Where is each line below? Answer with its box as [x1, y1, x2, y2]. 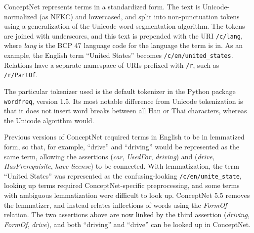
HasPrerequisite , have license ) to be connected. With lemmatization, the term [4, 161, 239, 171]
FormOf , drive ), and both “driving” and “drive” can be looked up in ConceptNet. [4, 219, 251, 229]
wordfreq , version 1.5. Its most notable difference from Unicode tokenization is [4, 95, 243, 106]
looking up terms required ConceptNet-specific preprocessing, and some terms [4, 180, 240, 190]
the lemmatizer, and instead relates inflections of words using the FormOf [4, 199, 227, 210]
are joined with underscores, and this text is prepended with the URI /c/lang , [4, 30, 243, 41]
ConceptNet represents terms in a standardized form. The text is [4, 1, 201, 11]
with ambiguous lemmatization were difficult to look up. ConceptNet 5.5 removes [4, 190, 250, 200]
